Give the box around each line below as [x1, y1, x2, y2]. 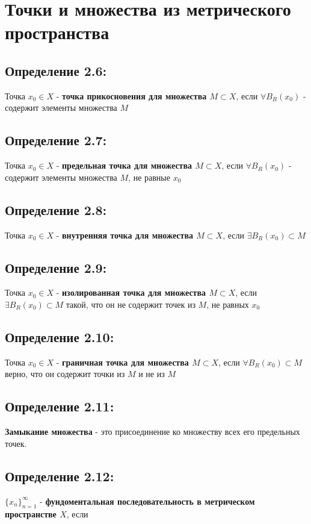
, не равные [128, 170, 170, 183]
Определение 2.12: [5, 466, 114, 485]
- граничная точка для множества [56, 355, 189, 368]
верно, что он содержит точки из [5, 367, 125, 380]
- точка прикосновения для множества [56, 89, 207, 102]
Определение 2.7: [5, 131, 107, 149]
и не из [138, 367, 165, 380]
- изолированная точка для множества [56, 286, 206, 299]
